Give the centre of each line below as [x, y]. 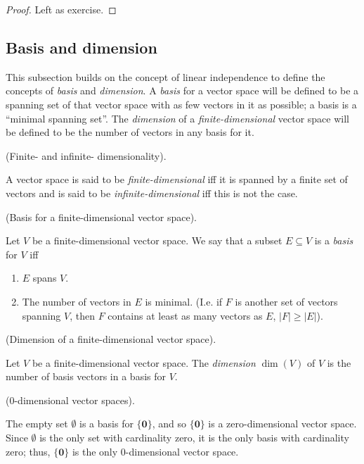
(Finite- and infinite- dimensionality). [86, 155]
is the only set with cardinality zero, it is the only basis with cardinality [194, 438]
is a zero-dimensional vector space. [282, 424]
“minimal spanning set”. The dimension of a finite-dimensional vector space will [177, 118]
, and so [169, 424]
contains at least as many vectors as [185, 315]
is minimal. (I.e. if [184, 301]
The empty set [37, 424]
